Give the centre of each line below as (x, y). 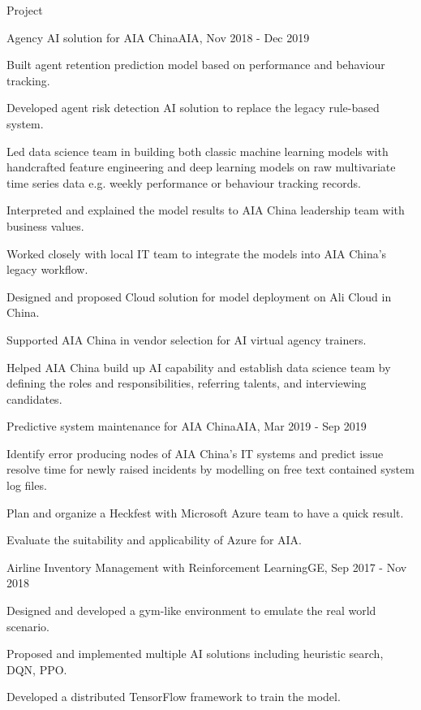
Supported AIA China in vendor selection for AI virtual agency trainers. (187, 339)
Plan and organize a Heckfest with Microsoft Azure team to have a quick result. (205, 512)
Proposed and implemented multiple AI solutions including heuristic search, (195, 654)
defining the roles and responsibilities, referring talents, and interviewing (187, 383)
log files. (27, 485)
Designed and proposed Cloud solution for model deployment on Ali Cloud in (199, 296)
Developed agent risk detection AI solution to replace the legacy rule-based (193, 108)
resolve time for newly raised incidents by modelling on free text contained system (210, 469)
